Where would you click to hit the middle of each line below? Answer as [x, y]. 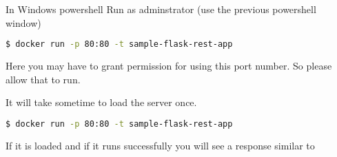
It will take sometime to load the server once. [101, 102]
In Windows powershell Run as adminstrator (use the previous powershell [161, 9]
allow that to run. [43, 79]
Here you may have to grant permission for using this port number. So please [169, 66]
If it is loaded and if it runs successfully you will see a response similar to [160, 145]
